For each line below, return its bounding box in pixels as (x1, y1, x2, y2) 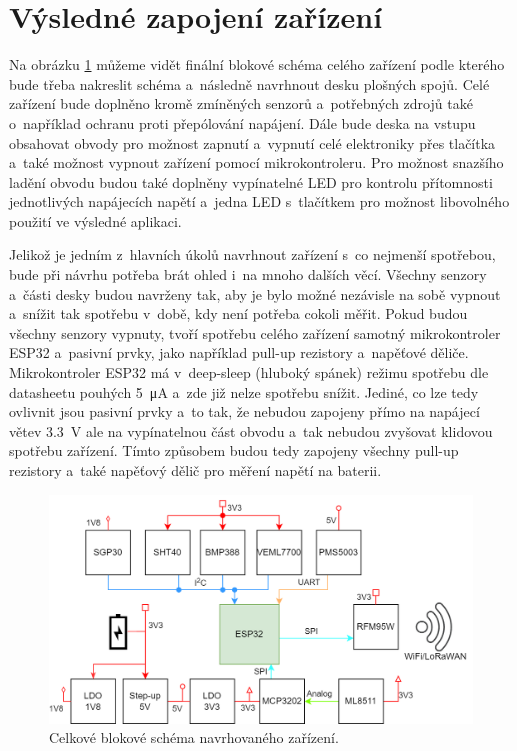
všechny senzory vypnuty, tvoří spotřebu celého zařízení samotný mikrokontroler (9, 322, 501, 343)
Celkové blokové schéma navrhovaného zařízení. (49, 727, 339, 748)
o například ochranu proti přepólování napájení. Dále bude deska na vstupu (9, 112, 476, 133)
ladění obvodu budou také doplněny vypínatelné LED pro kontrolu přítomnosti (9, 171, 493, 192)
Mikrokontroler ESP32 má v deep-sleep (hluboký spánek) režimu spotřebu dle (9, 362, 489, 383)
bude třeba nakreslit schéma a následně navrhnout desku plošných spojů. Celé (9, 73, 490, 94)
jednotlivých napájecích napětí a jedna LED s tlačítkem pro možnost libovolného (9, 191, 510, 212)
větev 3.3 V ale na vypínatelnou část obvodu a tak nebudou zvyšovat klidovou (9, 420, 493, 441)
